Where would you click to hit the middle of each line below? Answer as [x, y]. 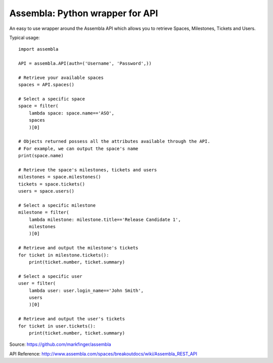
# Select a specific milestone [57, 205]
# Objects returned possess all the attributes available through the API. [114, 141]
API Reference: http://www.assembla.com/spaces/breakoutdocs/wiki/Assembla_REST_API [103, 354]
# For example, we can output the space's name [78, 149]
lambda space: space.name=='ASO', [72, 113]
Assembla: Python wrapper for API [84, 13]
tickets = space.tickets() [52, 184]
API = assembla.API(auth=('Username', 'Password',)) [85, 64]
